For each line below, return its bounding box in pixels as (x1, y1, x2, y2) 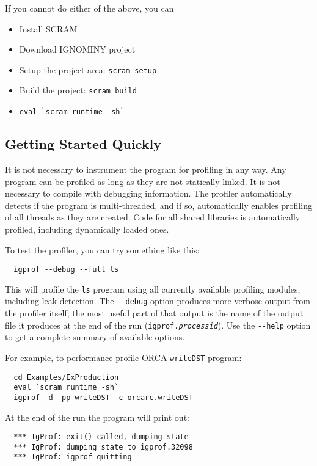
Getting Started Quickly (5, 134, 161, 153)
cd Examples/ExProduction (13, 373, 119, 382)
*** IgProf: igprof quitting (13, 453, 132, 462)
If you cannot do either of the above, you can (5, 2, 174, 14)
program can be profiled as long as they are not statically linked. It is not (5, 175, 280, 187)
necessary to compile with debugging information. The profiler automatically (5, 187, 292, 200)
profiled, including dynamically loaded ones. (5, 222, 169, 235)
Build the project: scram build (19, 84, 137, 96)
